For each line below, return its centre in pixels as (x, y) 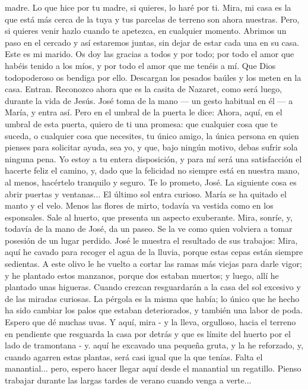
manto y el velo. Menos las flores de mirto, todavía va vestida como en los (139, 205)
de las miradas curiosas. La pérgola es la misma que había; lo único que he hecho (152, 298)
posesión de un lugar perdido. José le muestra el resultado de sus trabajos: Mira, (151, 240)
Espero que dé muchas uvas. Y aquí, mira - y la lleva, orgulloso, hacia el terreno (150, 322)
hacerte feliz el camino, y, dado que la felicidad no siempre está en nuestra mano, (152, 170)
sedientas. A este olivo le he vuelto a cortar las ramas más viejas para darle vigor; (153, 264)
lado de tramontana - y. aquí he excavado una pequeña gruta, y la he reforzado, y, (154, 345)
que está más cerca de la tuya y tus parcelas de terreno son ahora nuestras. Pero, (152, 19)
